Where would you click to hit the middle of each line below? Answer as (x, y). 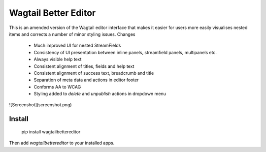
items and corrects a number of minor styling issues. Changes (72, 34)
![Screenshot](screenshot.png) (40, 105)
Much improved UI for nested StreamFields (77, 46)
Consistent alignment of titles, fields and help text (84, 66)
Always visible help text (58, 60)
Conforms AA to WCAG (57, 87)
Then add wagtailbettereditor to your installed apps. (62, 143)
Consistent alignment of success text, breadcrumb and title (94, 73)
